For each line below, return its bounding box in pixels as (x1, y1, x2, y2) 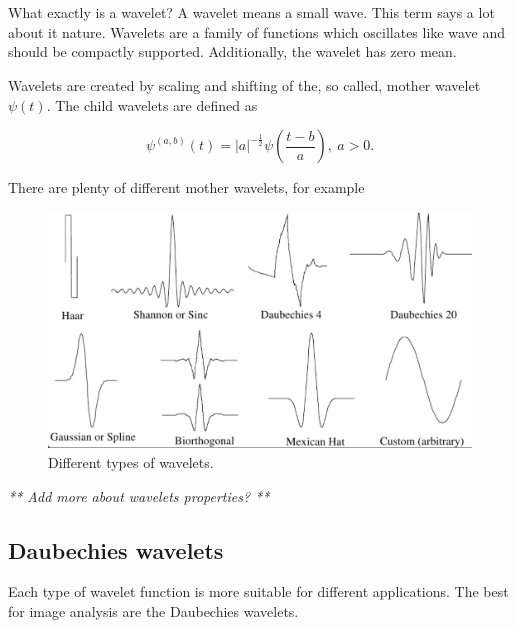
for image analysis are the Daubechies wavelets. (8, 600, 299, 621)
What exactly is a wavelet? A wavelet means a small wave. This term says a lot (8, 2, 495, 23)
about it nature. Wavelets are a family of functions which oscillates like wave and (8, 21, 505, 42)
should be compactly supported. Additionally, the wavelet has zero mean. (8, 41, 457, 62)
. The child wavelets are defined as (46, 94, 258, 115)
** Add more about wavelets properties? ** (8, 485, 270, 506)
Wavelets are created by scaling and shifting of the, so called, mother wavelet (8, 74, 481, 95)
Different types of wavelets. (48, 452, 214, 472)
